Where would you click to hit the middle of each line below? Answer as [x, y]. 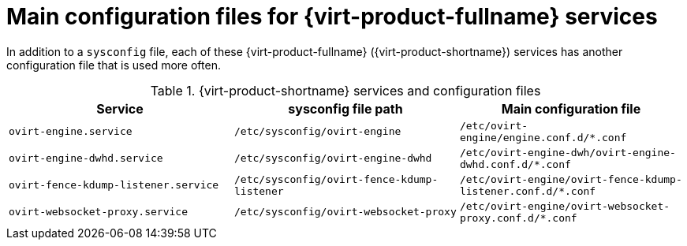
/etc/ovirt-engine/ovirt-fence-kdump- [571, 179]
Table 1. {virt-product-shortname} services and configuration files [345, 90]
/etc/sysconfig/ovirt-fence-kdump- [336, 179]
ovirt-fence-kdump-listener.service [114, 185]
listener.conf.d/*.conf [528, 191]
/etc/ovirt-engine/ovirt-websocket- [565, 206]
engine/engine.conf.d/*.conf [543, 137]
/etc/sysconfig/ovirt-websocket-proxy [345, 212]
